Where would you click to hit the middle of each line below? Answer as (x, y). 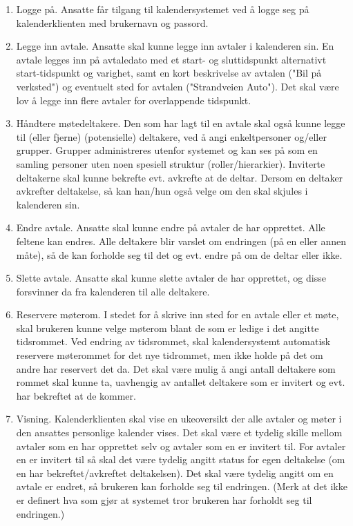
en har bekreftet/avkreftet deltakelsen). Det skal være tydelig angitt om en (175, 473)
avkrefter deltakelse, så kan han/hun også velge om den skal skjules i (162, 191)
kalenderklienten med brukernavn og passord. (112, 22)
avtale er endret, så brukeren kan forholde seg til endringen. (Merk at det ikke (182, 486)
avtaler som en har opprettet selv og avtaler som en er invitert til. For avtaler (181, 446)
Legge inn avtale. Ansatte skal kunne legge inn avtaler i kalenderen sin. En (175, 46)
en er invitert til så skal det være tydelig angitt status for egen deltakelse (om (181, 459)
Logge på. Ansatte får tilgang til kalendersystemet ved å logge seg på (163, 9)
